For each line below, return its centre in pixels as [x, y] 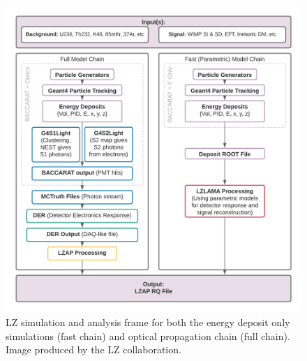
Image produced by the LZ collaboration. [93, 349]
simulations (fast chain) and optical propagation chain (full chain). [148, 336]
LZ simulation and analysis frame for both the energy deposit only [148, 322]
